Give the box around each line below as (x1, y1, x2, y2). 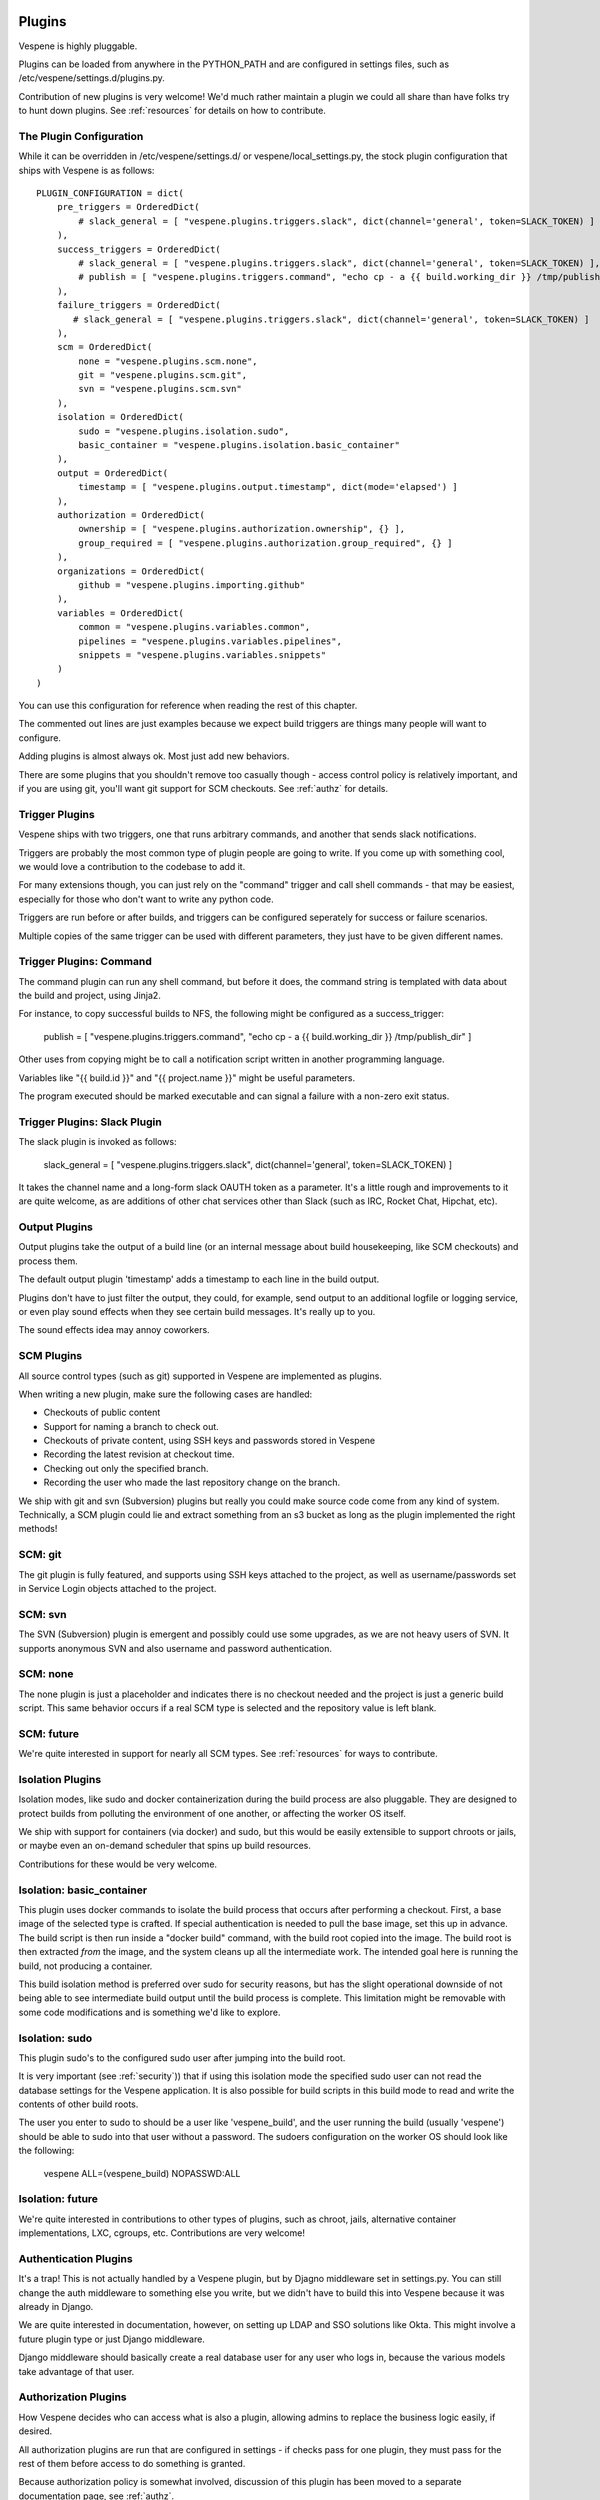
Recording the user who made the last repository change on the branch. (43, 1476, 341, 1489)
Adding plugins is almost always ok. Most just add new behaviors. (18, 750, 290, 762)
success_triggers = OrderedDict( (56, 243, 222, 255)
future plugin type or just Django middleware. (18, 2333, 205, 2345)
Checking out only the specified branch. (43, 1462, 209, 1474)
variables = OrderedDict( (56, 607, 185, 619)
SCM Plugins (18, 1349, 83, 1363)
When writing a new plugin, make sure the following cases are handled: (18, 1388, 313, 1400)
